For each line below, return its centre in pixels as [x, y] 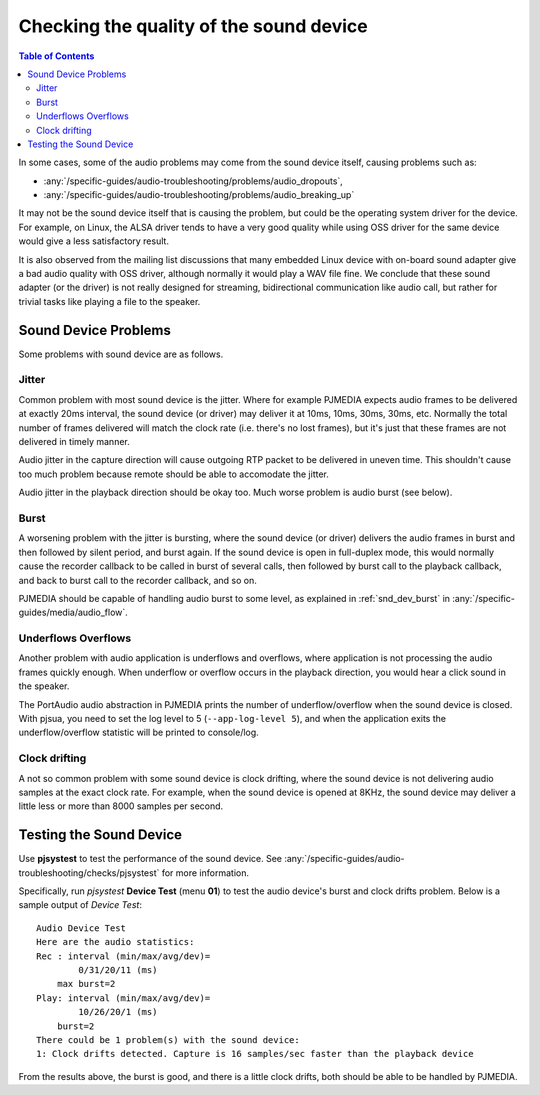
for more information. [205, 872]
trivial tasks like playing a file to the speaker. [109, 301]
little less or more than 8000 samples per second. [121, 806]
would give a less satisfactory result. [94, 241]
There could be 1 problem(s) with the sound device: [168, 1039]
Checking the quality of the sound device [193, 26]
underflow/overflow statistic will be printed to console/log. [138, 732]
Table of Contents [56, 56]
